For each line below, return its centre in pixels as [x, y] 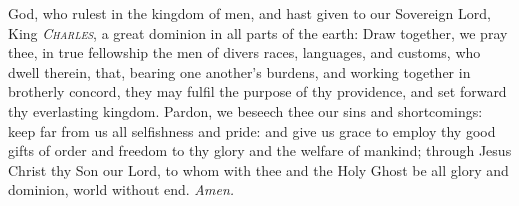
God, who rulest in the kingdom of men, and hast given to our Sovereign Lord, [249, 13]
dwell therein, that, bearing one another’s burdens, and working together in [239, 71]
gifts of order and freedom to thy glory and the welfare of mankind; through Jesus [260, 150]
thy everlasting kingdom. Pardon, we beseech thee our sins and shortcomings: [245, 110]
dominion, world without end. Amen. [121, 189]
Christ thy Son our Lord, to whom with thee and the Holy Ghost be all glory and [258, 169]
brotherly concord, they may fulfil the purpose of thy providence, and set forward [257, 91]
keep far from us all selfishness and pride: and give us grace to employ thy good [252, 130]
